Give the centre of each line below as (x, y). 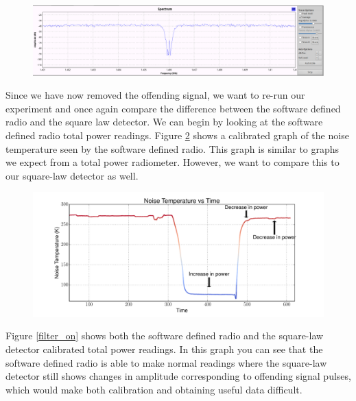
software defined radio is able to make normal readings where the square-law (166, 362)
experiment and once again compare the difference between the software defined (173, 108)
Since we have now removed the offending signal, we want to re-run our (155, 95)
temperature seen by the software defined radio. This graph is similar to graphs (173, 148)
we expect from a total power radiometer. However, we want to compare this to (173, 162)
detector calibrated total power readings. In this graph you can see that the (164, 349)
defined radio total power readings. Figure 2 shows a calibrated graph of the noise (177, 135)
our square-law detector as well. (72, 175)
